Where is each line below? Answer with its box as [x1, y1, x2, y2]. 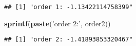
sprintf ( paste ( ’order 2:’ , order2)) [4, 18, 111, 28]
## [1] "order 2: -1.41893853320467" [4, 36, 133, 43]
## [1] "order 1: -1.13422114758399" [4, 4, 133, 11]
